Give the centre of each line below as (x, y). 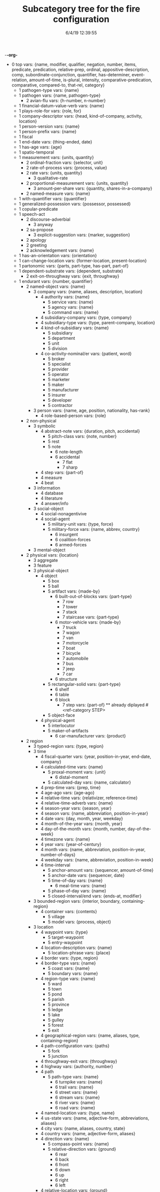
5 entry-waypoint (65, 942)
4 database (52, 493)
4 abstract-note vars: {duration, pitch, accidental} (90, 431)
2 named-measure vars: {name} (58, 193)
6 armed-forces (71, 544)
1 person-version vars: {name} (49, 126)
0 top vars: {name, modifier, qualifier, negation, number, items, (74, 64)
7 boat (69, 648)
